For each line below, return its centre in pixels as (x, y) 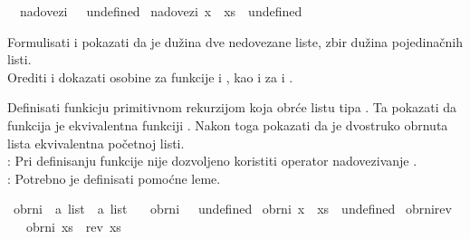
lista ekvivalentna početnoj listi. (96, 143)
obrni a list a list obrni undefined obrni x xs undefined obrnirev (232, 209)
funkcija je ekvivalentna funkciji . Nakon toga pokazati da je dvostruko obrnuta (228, 124)
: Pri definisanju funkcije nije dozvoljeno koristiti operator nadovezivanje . (212, 161)
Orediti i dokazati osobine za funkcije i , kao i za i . (150, 76)
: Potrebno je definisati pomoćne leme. (114, 178)
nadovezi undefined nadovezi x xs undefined (161, 11)
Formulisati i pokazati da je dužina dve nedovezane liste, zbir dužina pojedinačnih (235, 41)
